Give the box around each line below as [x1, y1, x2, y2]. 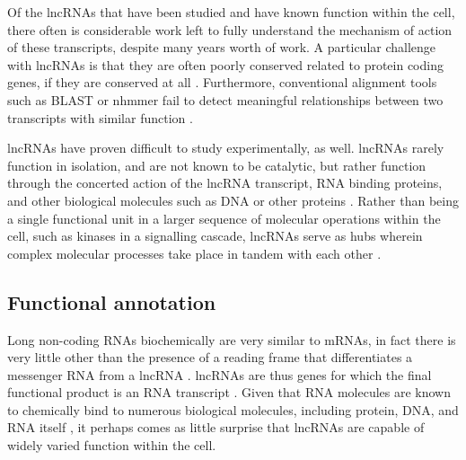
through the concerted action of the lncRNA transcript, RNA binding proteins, [7, 173, 443, 192]
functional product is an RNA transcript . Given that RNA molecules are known [7, 383, 452, 402]
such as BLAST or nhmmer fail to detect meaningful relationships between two [7, 90, 444, 109]
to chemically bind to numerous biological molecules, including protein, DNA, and [7, 400, 459, 419]
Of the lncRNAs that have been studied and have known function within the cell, [7, 3, 455, 21]
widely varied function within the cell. [7, 436, 216, 455]
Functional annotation [7, 287, 216, 315]
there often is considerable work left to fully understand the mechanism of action [7, 20, 453, 39]
